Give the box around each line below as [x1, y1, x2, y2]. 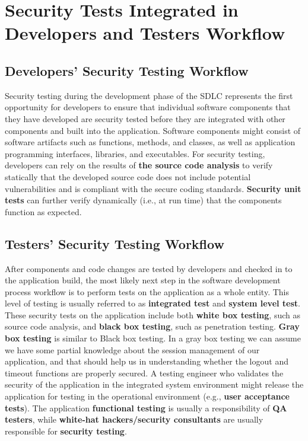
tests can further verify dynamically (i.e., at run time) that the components [5, 194, 282, 206]
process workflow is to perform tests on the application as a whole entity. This [5, 285, 289, 298]
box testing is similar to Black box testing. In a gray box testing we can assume [5, 332, 301, 344]
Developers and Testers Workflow [5, 21, 285, 45]
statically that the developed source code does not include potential [5, 170, 251, 183]
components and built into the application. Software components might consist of [5, 124, 301, 136]
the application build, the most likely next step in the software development [5, 274, 281, 286]
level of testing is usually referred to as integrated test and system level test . [5, 297, 301, 309]
